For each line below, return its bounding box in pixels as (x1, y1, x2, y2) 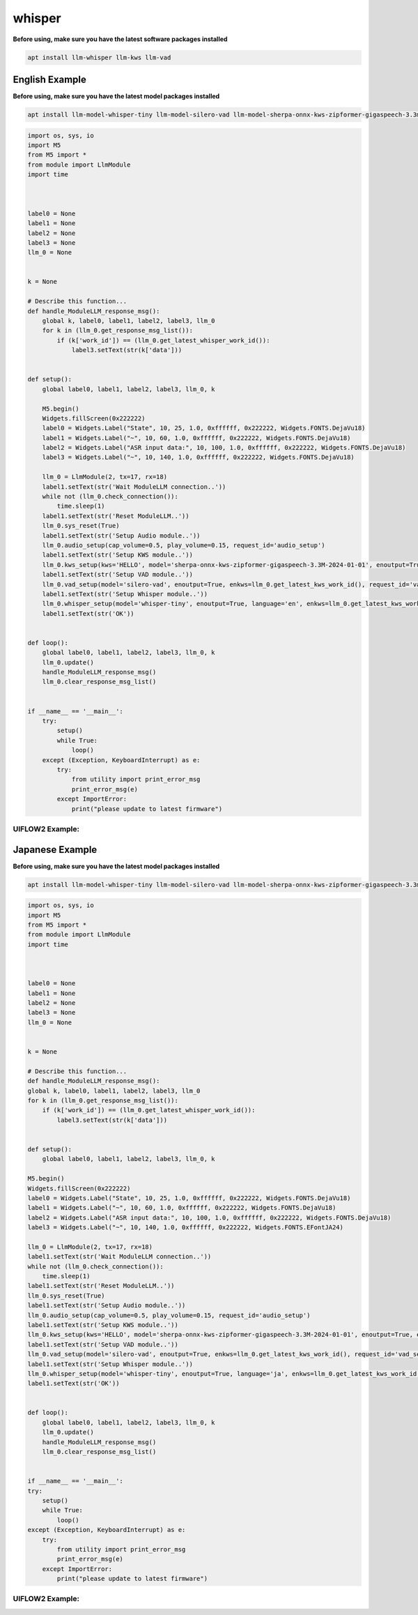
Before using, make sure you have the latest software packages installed (13, 35, 228, 43)
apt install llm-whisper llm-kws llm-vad (27, 53, 171, 61)
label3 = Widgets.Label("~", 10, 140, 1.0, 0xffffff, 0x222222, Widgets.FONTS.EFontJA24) (27, 1224, 344, 1231)
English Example (13, 73, 86, 85)
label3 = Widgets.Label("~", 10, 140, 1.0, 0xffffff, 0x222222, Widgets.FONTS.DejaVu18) (42, 453, 355, 462)
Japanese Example (13, 844, 98, 856)
